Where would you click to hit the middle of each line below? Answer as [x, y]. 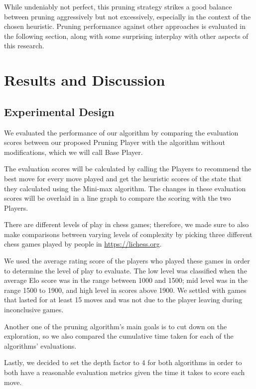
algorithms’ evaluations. [40, 345]
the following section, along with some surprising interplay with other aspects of [126, 36]
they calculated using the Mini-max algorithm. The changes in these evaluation [125, 188]
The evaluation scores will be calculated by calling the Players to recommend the [128, 169]
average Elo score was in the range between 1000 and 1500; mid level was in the [126, 280]
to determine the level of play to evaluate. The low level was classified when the [126, 270]
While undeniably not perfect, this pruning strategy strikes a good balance [118, 6]
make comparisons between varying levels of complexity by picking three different [128, 234]
